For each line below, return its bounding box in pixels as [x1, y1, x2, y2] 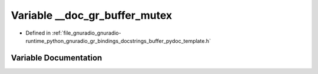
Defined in [25, 29, 51, 36]
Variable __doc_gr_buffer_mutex [11, 9, 173, 22]
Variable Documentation [11, 53, 102, 63]
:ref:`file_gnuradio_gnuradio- [52, 29, 121, 36]
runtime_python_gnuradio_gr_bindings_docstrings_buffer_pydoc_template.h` [25, 37, 211, 44]
